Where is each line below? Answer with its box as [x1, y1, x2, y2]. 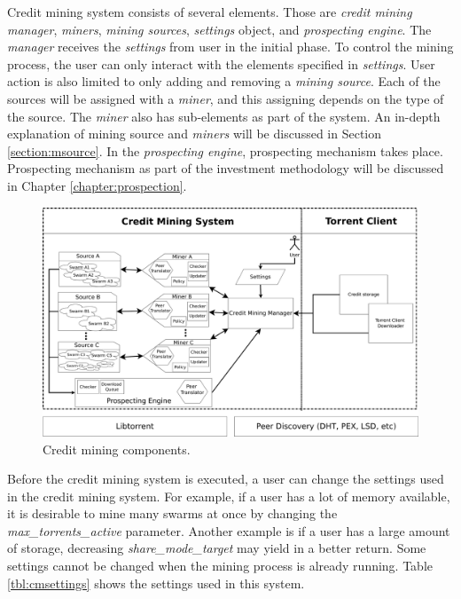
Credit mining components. [43, 439, 191, 458]
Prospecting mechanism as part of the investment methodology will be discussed [7, 159, 444, 177]
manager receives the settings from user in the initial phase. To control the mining [7, 37, 454, 56]
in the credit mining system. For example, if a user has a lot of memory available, [7, 486, 450, 505]
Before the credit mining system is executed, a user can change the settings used [7, 469, 444, 488]
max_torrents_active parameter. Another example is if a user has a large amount [7, 521, 450, 540]
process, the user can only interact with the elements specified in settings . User [7, 54, 435, 73]
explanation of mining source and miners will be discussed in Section [7, 124, 382, 143]
